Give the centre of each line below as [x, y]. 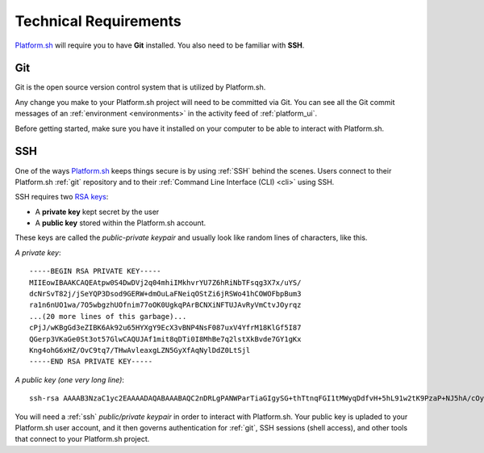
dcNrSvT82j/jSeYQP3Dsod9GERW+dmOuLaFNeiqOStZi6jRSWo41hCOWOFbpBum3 [165, 294]
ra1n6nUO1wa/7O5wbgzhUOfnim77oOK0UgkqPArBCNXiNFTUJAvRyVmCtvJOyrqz [165, 305]
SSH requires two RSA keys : [62, 197]
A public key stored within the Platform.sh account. [120, 223]
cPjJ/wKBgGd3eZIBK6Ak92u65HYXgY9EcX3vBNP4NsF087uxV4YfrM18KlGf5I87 [165, 328]
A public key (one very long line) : [70, 380]
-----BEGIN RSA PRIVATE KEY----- [95, 271]
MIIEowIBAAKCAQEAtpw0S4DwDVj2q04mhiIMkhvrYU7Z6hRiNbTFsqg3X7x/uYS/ [165, 282]
